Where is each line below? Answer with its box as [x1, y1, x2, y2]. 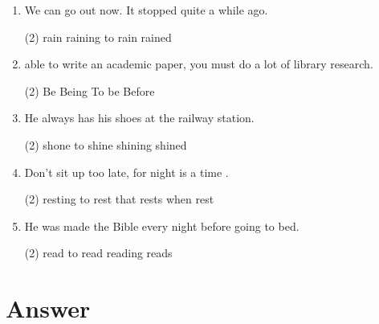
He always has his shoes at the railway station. [24, 109, 255, 126]
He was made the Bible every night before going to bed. [24, 217, 300, 234]
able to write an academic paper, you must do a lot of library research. [24, 55, 373, 72]
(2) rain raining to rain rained [24, 28, 172, 45]
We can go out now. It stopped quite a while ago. [24, 2, 268, 18]
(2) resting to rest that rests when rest [24, 191, 214, 207]
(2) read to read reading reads [24, 244, 173, 261]
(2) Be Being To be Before [24, 82, 155, 99]
